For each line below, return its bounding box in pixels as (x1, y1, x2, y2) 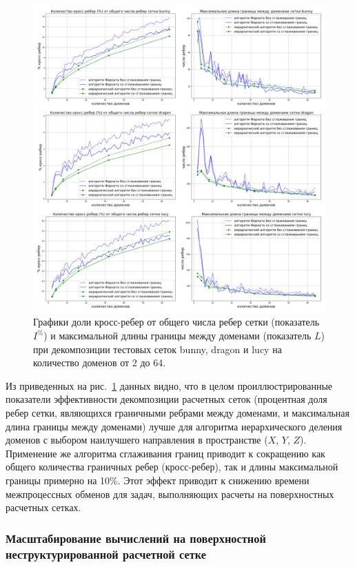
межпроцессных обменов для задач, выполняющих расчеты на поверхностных (6, 486, 334, 501)
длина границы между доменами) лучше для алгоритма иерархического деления (6, 419, 343, 433)
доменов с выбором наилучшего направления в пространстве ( (6, 432, 268, 447)
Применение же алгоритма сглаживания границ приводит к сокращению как (6, 446, 325, 460)
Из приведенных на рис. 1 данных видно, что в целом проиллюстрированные (6, 378, 333, 392)
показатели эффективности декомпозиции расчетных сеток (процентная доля (6, 392, 327, 406)
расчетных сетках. (6, 500, 81, 515)
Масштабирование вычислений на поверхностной (6, 529, 266, 546)
